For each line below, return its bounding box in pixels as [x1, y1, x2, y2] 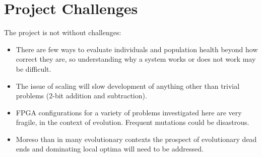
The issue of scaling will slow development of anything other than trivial [16, 80, 240, 91]
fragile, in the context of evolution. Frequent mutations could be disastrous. [16, 117, 249, 127]
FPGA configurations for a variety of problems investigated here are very [16, 107, 242, 117]
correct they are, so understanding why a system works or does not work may [16, 54, 256, 64]
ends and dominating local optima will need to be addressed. [16, 143, 204, 154]
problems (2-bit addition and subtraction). [16, 90, 147, 101]
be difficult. [16, 63, 51, 74]
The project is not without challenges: [4, 27, 121, 38]
